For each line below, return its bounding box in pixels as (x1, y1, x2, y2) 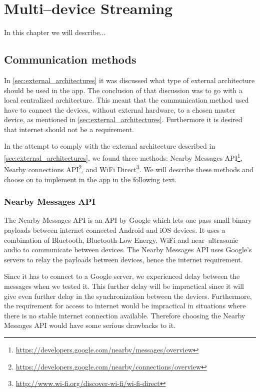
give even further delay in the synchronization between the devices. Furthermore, (4, 290, 252, 301)
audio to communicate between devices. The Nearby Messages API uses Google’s (4, 244, 252, 255)
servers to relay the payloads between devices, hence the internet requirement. (4, 254, 243, 264)
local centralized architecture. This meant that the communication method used (4, 95, 249, 105)
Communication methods (4, 52, 136, 67)
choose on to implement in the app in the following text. (4, 174, 177, 184)
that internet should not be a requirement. (4, 124, 134, 134)
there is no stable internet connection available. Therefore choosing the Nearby (4, 310, 245, 320)
